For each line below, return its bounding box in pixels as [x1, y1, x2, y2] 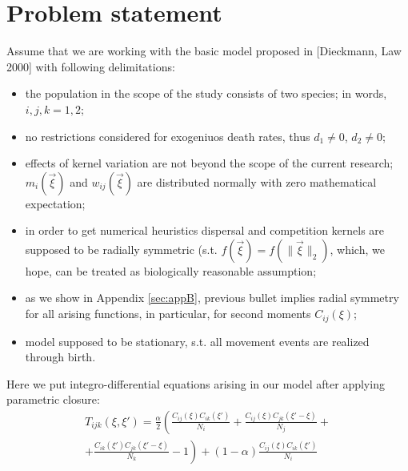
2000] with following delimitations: [6, 58, 175, 74]
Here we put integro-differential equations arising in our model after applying [6, 375, 385, 392]
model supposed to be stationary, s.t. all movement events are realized [25, 332, 370, 349]
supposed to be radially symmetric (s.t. [25, 240, 218, 257]
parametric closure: [6, 391, 100, 408]
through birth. [25, 348, 96, 365]
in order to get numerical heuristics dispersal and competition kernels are [25, 222, 385, 239]
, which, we [330, 240, 385, 257]
